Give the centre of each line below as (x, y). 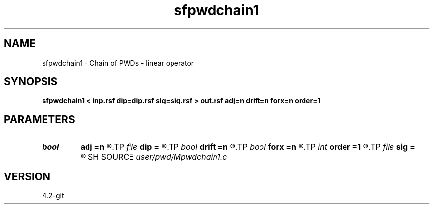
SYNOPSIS (31, 82)
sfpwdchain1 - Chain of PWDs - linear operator (118, 63)
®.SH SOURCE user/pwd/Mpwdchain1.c (154, 157)
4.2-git (53, 196)
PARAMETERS (40, 119)
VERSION (27, 176)
